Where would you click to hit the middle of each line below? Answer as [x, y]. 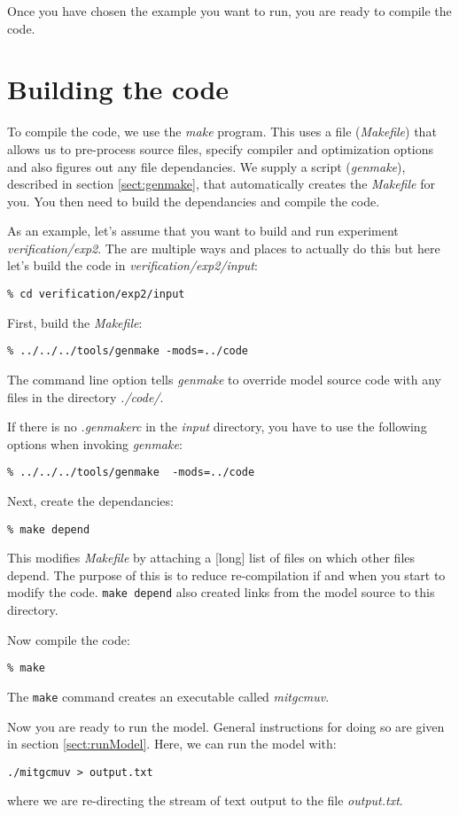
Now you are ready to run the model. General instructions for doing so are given [226, 726]
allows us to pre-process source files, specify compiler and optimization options [221, 148]
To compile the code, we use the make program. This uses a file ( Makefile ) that [222, 132]
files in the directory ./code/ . [86, 396]
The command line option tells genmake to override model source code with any [224, 379]
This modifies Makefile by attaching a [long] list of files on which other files [211, 558]
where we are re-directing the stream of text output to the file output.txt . [205, 800]
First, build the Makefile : [75, 322]
